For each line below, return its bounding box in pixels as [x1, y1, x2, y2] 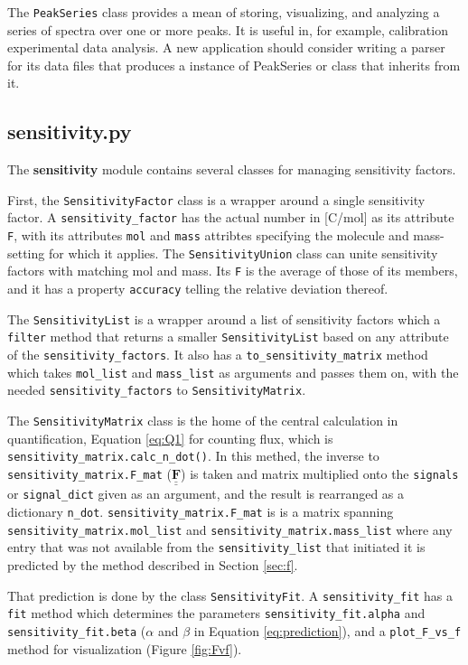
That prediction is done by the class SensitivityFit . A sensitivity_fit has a [7, 585, 454, 604]
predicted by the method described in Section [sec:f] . [7, 556, 298, 575]
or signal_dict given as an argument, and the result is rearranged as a [7, 484, 405, 503]
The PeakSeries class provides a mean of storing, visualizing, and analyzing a [7, 3, 440, 21]
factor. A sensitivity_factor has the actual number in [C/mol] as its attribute [7, 208, 454, 227]
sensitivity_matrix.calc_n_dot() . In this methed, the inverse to [7, 446, 379, 465]
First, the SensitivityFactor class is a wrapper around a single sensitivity [7, 190, 426, 209]
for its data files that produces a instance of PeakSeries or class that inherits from [7, 55, 461, 74]
